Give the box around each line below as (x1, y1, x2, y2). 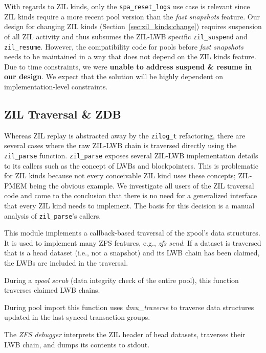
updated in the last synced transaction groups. (4, 312, 150, 322)
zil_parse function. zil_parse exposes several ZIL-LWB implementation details (4, 150, 258, 160)
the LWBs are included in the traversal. (4, 257, 128, 268)
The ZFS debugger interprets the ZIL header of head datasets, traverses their (4, 329, 246, 340)
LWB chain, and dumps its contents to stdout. (4, 339, 150, 349)
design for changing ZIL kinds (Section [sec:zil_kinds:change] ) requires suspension (4, 21, 262, 32)
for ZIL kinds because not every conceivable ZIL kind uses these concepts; (4, 170, 236, 181)
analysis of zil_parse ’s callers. (4, 210, 101, 221)
